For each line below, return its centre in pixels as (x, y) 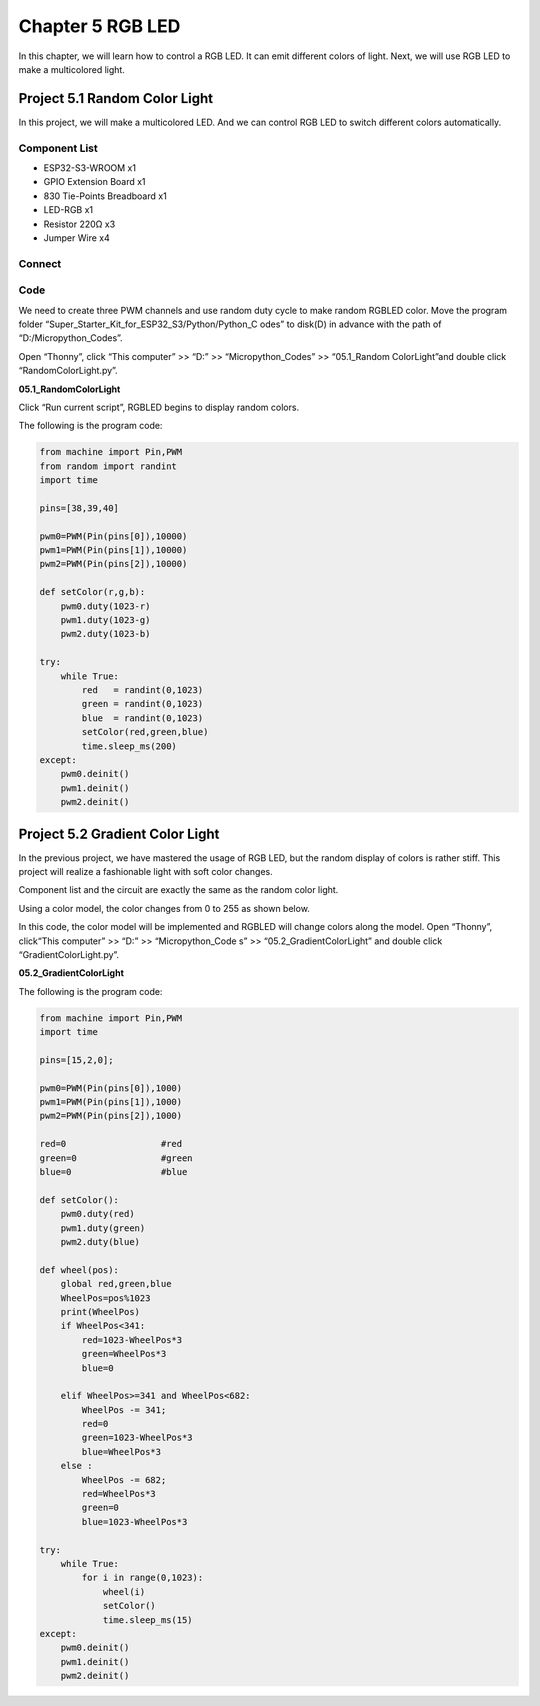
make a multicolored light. (71, 69)
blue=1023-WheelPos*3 (134, 1521)
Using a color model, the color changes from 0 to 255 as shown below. (164, 908)
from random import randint (108, 466)
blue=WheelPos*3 (121, 1451)
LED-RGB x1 (68, 210)
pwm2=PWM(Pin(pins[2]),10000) (113, 564)
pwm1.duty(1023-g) (105, 620)
